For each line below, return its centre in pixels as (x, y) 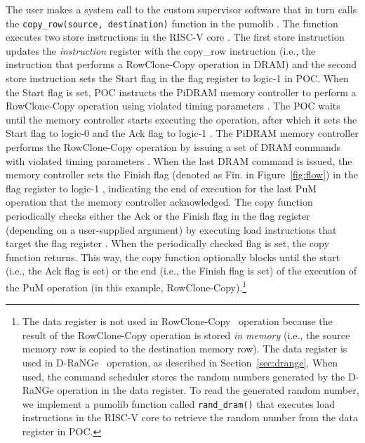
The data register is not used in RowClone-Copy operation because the (177, 321)
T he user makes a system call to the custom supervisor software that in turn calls (181, 9)
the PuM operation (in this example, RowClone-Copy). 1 (126, 286)
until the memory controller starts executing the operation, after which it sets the (181, 119)
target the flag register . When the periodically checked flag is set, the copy (167, 243)
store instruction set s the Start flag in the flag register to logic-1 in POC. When (177, 78)
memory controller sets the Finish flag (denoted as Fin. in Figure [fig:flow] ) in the (182, 174)
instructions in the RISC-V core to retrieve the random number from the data (190, 417)
